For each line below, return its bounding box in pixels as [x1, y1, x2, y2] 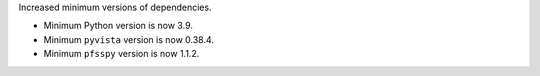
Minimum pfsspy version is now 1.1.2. [43, 48, 200, 60]
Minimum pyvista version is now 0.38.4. [43, 33, 215, 45]
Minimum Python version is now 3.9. [43, 20, 194, 32]
